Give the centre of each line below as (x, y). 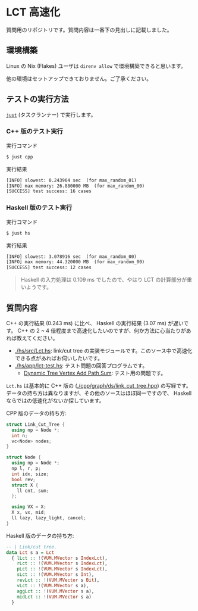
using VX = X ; (29, 507)
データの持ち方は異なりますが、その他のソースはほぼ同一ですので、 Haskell (99, 393)
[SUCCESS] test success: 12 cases (49, 268)
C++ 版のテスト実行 (35, 132)
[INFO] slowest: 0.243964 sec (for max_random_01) (71, 180)
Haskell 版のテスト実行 (39, 208)
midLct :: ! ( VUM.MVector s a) (54, 597)
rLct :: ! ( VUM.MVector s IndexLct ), (62, 563)
